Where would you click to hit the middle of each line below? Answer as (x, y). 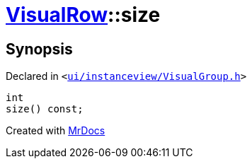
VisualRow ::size (83, 15)
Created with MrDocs (56, 131)
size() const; (45, 109)
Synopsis (39, 49)
